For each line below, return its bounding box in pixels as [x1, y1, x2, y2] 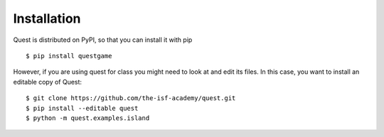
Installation [13, 11, 81, 26]
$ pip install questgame [26, 52, 112, 60]
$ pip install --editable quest [26, 104, 139, 112]
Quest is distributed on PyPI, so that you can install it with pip [13, 35, 193, 44]
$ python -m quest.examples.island [26, 114, 150, 122]
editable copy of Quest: [13, 77, 82, 86]
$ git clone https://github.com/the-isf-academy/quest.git [26, 94, 236, 102]
